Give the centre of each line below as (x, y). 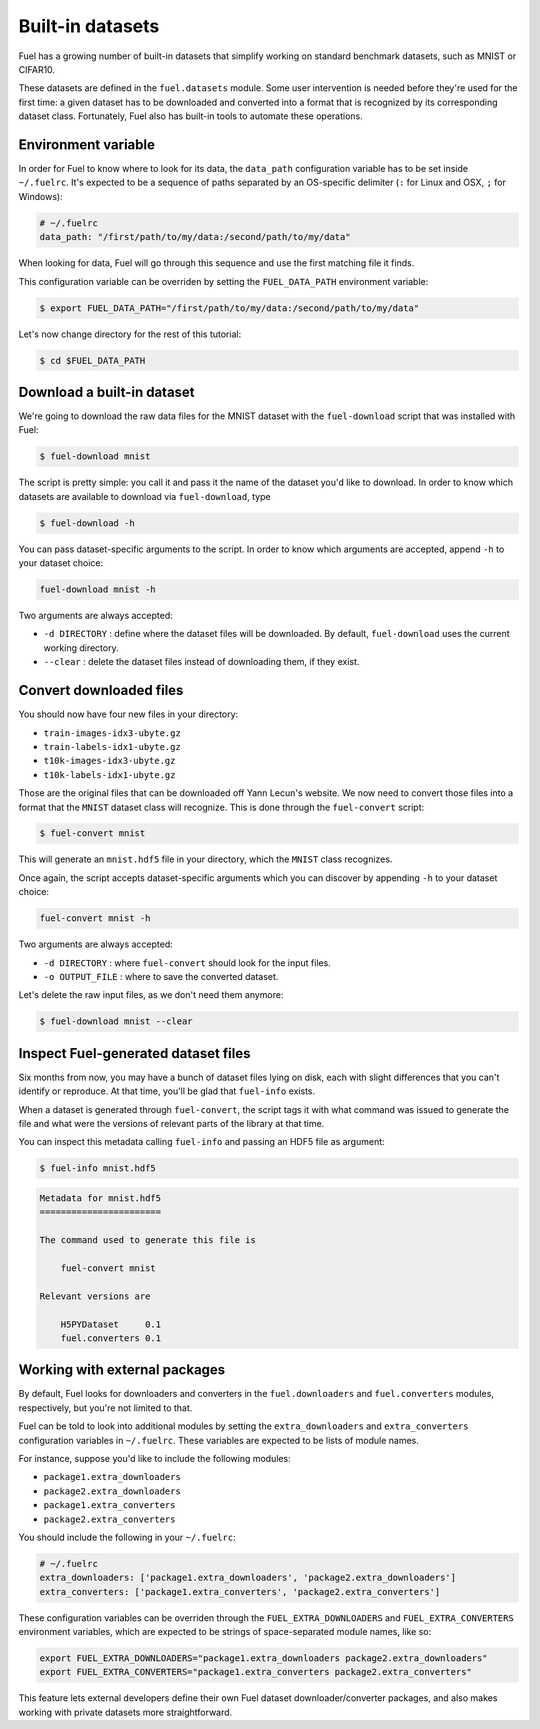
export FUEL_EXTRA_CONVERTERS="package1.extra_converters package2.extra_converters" (255, 1672)
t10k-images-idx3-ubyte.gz (109, 761)
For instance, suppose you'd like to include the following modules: (154, 1458)
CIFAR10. (36, 69)
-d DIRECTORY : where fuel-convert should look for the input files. (187, 962)
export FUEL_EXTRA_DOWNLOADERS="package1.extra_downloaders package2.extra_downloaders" (264, 1658)
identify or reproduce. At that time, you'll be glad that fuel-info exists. (167, 1091)
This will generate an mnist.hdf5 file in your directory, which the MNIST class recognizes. (205, 859)
